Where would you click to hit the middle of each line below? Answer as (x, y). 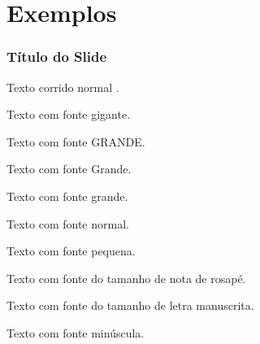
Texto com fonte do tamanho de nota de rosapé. (126, 278)
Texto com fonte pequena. (71, 251)
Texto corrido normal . (63, 87)
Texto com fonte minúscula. (76, 332)
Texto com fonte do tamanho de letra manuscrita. (130, 305)
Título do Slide (57, 57)
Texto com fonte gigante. (69, 114)
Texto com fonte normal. (68, 223)
